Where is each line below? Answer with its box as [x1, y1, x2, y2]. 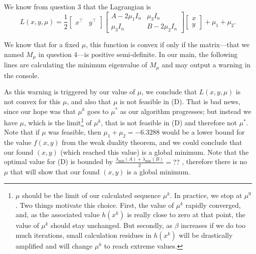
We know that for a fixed [4, 39, 80, 50]
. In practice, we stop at [170, 190, 242, 200]
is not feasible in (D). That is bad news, [120, 96, 241, 106]
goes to [87, 106, 109, 116]
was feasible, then [48, 127, 101, 137]
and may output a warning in [161, 59, 251, 70]
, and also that [66, 96, 111, 106]
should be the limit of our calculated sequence [22, 190, 161, 200]
